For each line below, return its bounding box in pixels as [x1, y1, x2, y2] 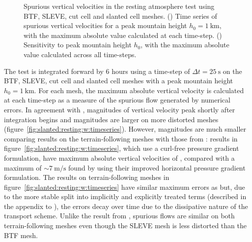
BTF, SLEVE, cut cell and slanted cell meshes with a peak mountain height [4, 75, 233, 86]
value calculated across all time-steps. [24, 49, 137, 59]
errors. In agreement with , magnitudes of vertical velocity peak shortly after [4, 104, 235, 114]
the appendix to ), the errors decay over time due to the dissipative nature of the [4, 201, 248, 211]
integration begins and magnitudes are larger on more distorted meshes [4, 114, 219, 124]
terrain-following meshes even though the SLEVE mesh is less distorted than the [4, 220, 247, 231]
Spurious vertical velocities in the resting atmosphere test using [24, 1, 215, 11]
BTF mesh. [4, 230, 38, 240]
